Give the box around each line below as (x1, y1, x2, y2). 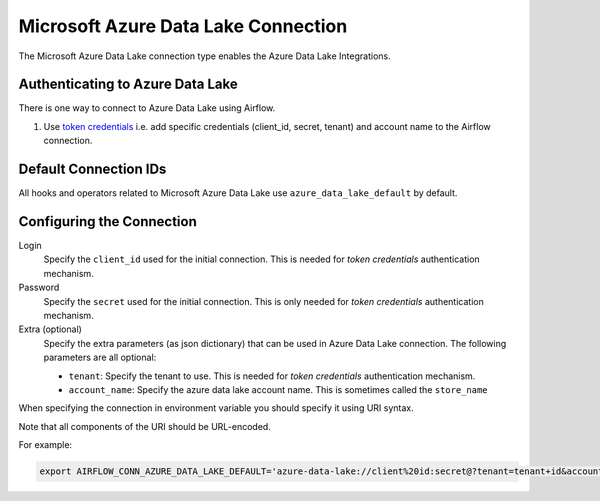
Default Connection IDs (18, 161, 167, 178)
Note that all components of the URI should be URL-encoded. (18, 420, 272, 432)
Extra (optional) (18, 323, 82, 335)
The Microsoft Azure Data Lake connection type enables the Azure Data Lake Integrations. (18, 50, 391, 62)
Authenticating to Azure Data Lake (18, 76, 239, 93)
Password (18, 281, 60, 294)
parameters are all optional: (43, 351, 157, 364)
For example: (18, 439, 73, 451)
